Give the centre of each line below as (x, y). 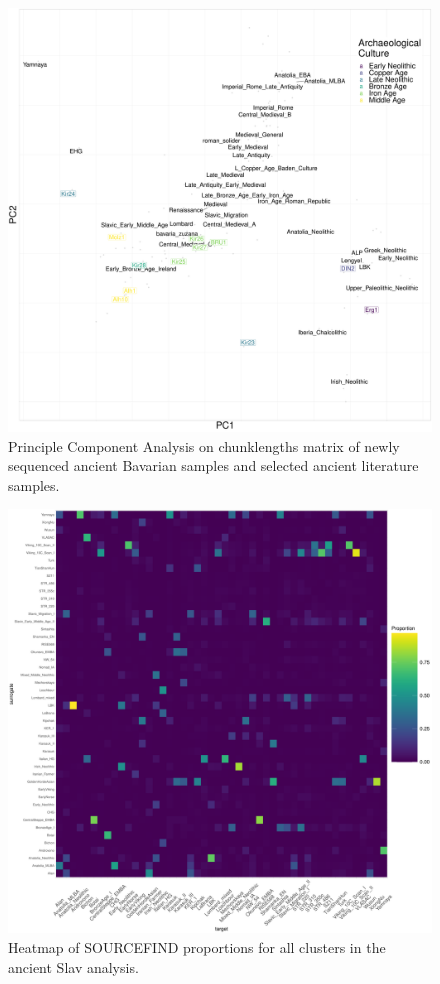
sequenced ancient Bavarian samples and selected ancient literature (213, 465)
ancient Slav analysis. (73, 966)
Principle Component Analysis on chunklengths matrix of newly (204, 445)
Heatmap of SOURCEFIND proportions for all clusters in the (197, 946)
